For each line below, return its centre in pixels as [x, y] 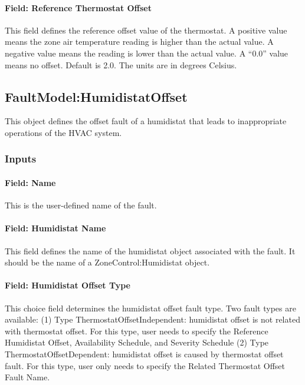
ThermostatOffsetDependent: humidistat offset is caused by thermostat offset [144, 354]
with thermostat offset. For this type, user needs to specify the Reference [137, 331]
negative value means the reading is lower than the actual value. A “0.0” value [147, 53]
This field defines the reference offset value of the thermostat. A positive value [146, 30]
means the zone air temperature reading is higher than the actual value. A [139, 42]
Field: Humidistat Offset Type [68, 285]
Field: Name [30, 182]
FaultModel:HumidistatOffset [96, 96]
